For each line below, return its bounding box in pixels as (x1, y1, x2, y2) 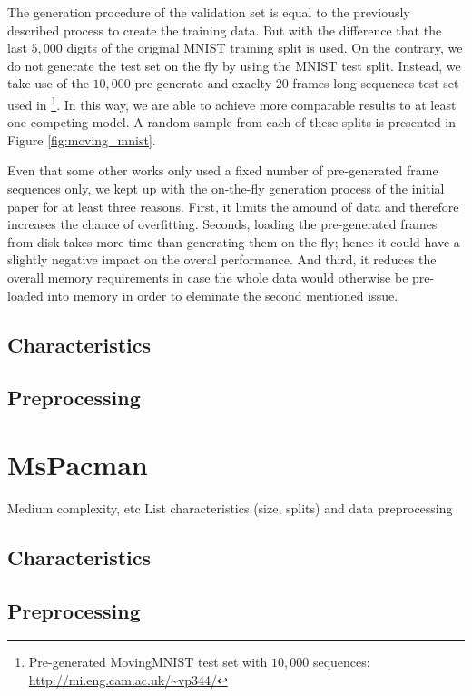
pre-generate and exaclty (134, 74, 272, 93)
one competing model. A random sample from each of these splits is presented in (7, 113, 457, 132)
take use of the (7, 74, 89, 93)
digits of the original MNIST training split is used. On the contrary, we (66, 38, 463, 57)
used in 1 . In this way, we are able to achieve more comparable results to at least (7, 92, 457, 114)
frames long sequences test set (292, 74, 459, 93)
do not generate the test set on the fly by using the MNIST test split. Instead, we (7, 55, 461, 75)
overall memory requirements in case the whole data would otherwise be (7, 267, 408, 286)
